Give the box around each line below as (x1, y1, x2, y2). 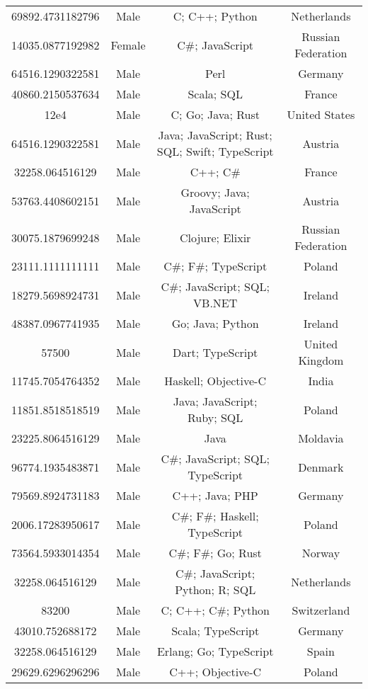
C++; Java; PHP (172, 487, 258, 503)
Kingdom (298, 352, 344, 368)
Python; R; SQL (175, 581, 256, 598)
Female (110, 36, 146, 53)
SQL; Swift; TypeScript (156, 143, 274, 159)
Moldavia (298, 430, 344, 446)
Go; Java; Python (171, 315, 259, 331)
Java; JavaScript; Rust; (158, 127, 272, 143)
